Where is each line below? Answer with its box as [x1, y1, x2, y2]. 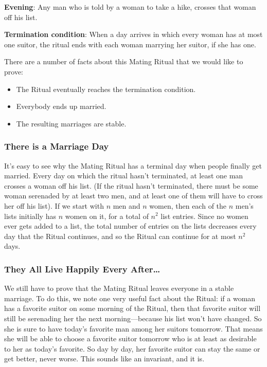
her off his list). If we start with [4, 200, 104, 211]
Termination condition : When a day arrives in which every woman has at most [4, 29, 263, 40]
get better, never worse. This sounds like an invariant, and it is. [4, 353, 205, 364]
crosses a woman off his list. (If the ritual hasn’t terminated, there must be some [4, 180, 258, 191]
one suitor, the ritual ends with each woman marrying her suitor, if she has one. [4, 39, 256, 49]
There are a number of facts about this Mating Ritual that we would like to [4, 56, 243, 67]
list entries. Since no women [161, 210, 248, 221]
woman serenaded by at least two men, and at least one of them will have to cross [4, 190, 263, 201]
